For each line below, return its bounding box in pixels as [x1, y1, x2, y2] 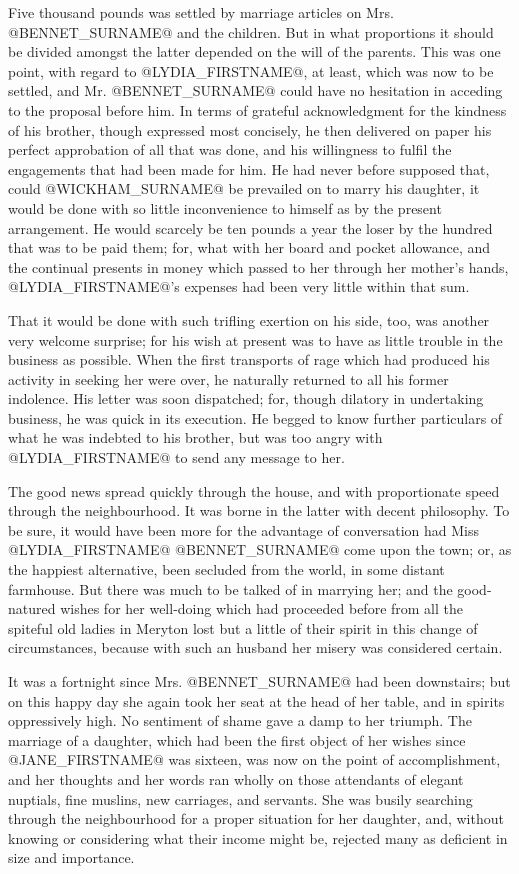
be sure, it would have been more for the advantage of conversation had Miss [8, 519, 480, 540]
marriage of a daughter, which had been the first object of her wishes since [8, 729, 466, 750]
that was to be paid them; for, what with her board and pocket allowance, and [8, 237, 491, 258]
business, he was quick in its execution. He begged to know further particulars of [8, 407, 503, 428]
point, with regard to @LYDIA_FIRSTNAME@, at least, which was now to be [8, 60, 494, 81]
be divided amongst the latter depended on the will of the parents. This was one [8, 41, 501, 62]
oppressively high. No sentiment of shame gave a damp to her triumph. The [8, 710, 472, 731]
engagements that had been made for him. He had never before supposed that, [8, 158, 490, 179]
